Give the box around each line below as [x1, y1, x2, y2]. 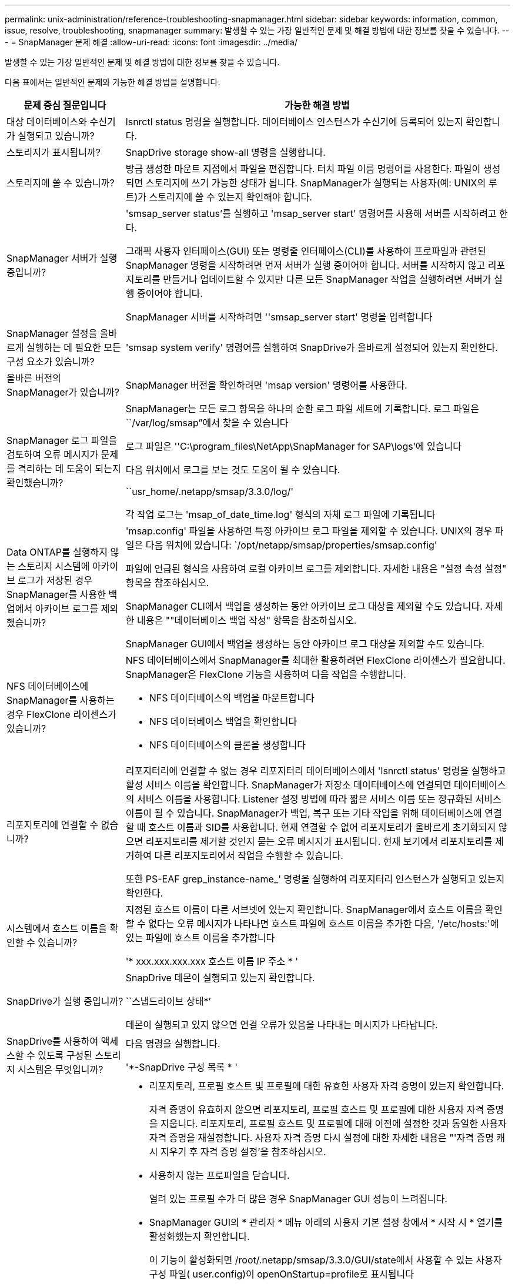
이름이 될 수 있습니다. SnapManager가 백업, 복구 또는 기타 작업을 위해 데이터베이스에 [125, 807, 482, 819]
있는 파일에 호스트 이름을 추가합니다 [125, 932, 275, 944]
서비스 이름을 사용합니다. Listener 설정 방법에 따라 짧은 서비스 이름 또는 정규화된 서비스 [137, 793, 501, 805]
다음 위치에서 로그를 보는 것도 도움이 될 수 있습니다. [125, 464, 340, 476]
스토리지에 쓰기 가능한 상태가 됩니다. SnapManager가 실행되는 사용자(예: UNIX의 [145, 177, 486, 189]
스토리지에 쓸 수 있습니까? [6, 177, 115, 189]
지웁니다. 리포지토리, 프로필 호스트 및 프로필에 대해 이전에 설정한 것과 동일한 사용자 [160, 1118, 507, 1129]
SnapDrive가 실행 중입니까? [6, 995, 123, 1007]
